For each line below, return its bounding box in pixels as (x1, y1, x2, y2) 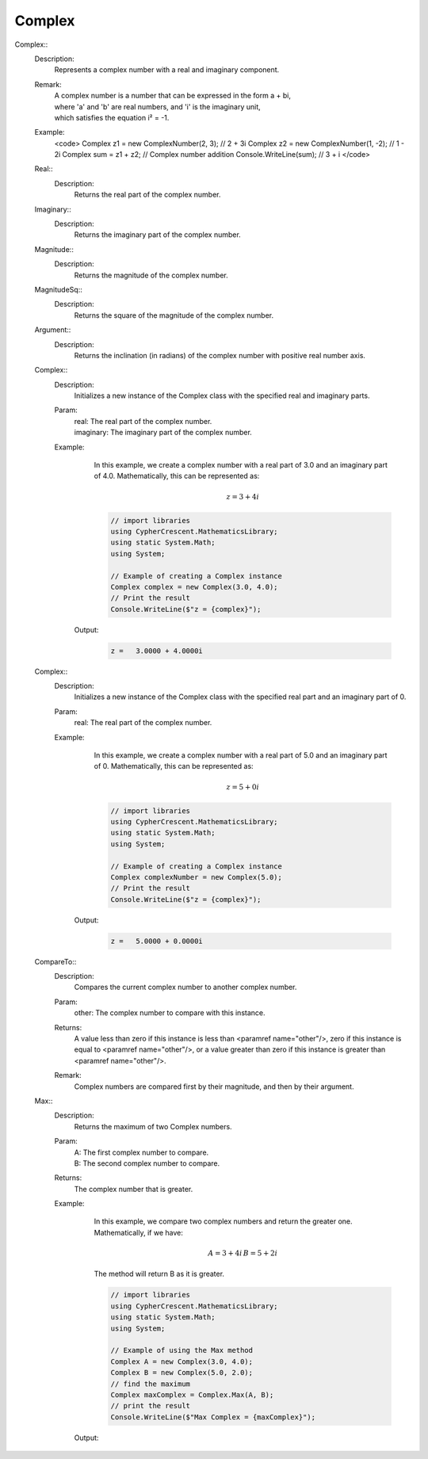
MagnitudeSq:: (34, 285, 82, 294)
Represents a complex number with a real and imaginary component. (54, 65, 280, 74)
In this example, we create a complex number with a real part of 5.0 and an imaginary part (94, 751, 388, 760)
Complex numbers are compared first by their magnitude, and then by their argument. (74, 1082, 354, 1091)
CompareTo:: (34, 957, 77, 966)
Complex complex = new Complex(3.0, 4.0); (110, 582, 278, 591)
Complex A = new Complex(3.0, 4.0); (110, 1357, 254, 1366)
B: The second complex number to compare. (74, 1158, 220, 1168)
